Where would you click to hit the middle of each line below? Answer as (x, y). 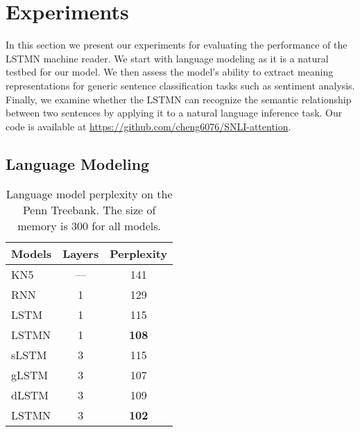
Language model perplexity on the (89, 194)
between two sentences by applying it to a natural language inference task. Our (174, 113)
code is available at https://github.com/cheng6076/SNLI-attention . (148, 126)
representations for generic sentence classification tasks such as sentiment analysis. (180, 85)
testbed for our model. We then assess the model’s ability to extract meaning (170, 72)
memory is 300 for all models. (89, 226)
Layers (81, 254)
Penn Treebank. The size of (89, 210)
